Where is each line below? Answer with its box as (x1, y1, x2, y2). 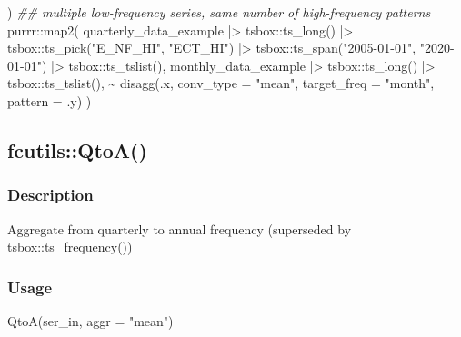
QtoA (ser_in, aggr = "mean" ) (7, 311, 174, 330)
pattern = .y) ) (7, 91, 92, 110)
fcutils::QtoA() (7, 135, 147, 164)
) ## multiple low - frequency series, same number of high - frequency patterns (7, 3, 431, 21)
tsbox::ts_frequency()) (7, 237, 133, 256)
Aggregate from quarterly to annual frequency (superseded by (7, 219, 352, 238)
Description (7, 183, 94, 206)
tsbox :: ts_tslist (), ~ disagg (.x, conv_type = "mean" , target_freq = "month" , (7, 74, 435, 93)
